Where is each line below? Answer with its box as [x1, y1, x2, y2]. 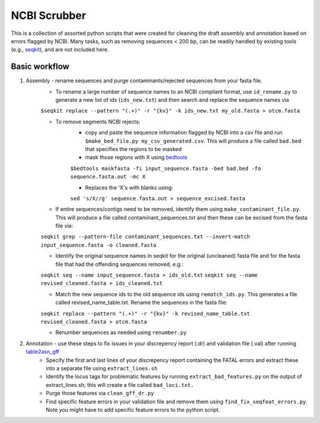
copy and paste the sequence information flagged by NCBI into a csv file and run [85, 129, 283, 136]
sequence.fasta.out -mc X [70, 174, 146, 180]
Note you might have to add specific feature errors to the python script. [46, 406, 220, 413]
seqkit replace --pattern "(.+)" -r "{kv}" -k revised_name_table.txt [40, 310, 250, 317]
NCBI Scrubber [11, 9, 87, 22]
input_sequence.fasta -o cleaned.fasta [40, 242, 156, 248]
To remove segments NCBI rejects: [55, 118, 140, 125]
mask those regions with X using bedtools [85, 154, 188, 161]
